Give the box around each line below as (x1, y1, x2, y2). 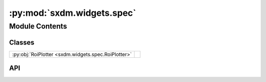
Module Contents (9, 22, 67, 31)
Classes (9, 38, 34, 46)
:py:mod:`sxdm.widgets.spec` (9, 7, 136, 18)
